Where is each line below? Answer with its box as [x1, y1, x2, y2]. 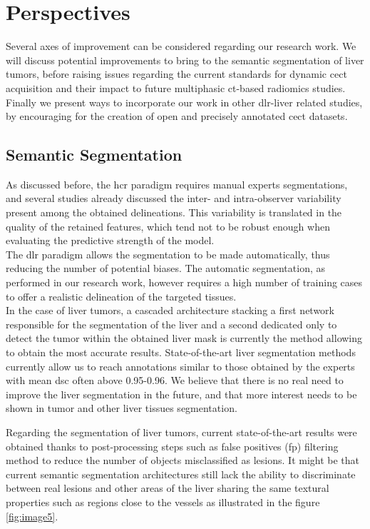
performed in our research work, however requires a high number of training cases [6, 275, 363, 290]
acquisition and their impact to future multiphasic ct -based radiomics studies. [6, 80, 346, 95]
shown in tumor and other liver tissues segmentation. [6, 400, 237, 415]
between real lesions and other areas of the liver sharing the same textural [6, 480, 329, 495]
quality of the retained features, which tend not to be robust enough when [6, 218, 330, 233]
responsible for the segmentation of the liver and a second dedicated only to [6, 316, 337, 331]
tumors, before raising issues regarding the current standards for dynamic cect [6, 66, 347, 81]
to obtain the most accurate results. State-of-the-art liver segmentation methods [6, 345, 356, 360]
